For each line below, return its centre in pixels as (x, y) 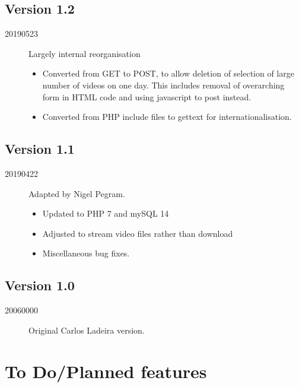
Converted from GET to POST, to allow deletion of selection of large (168, 73)
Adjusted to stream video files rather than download (138, 233)
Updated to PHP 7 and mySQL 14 (106, 213)
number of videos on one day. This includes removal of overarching (163, 85)
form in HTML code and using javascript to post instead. (147, 96)
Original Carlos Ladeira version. (87, 330)
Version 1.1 (40, 149)
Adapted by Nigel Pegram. (77, 193)
